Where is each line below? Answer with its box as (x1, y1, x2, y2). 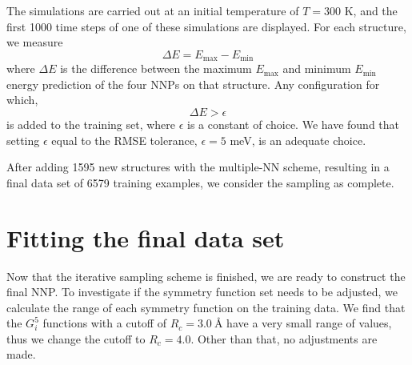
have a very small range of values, (226, 315, 392, 331)
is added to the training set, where (6, 116, 176, 133)
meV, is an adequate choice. (230, 131, 366, 148)
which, (6, 91, 38, 108)
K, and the (344, 2, 398, 18)
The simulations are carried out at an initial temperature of (6, 2, 299, 18)
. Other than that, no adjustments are (190, 330, 378, 347)
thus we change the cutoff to (6, 330, 146, 347)
